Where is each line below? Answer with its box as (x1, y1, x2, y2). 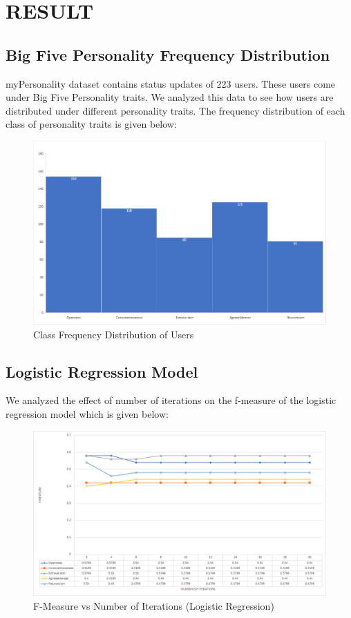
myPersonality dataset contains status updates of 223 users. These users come (6, 76, 336, 90)
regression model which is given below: (6, 407, 169, 421)
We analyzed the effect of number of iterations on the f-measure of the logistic (6, 393, 336, 407)
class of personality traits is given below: (6, 117, 177, 131)
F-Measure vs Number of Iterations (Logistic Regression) (33, 598, 274, 612)
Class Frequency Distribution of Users (33, 327, 194, 341)
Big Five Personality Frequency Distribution (6, 44, 330, 65)
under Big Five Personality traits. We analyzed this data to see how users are (6, 90, 334, 104)
